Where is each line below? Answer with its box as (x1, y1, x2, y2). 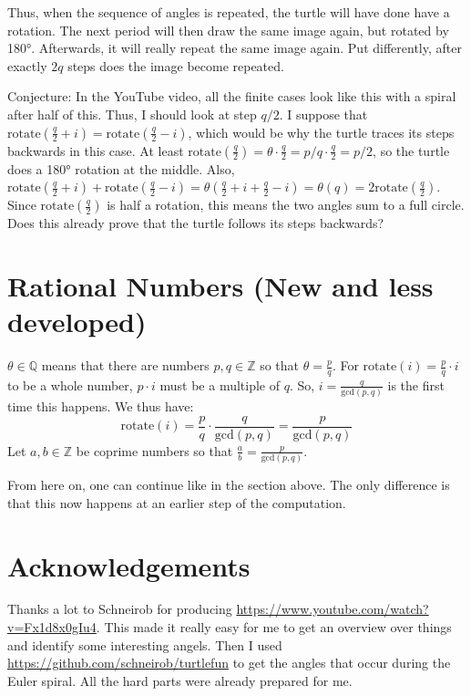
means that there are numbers (41, 356, 210, 375)
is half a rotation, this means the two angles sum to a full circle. (107, 195, 465, 214)
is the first (387, 375, 445, 394)
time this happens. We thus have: (7, 397, 194, 416)
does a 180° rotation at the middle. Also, (7, 159, 235, 178)
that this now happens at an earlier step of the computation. (7, 493, 346, 512)
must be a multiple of (159, 375, 281, 394)
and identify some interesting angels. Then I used (7, 635, 282, 654)
